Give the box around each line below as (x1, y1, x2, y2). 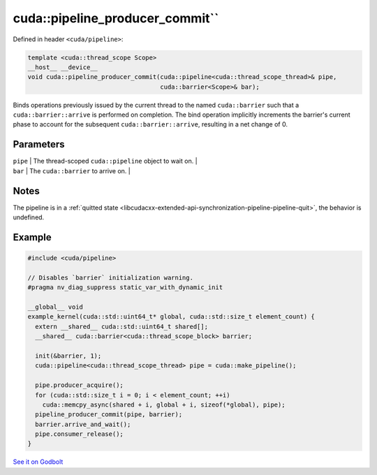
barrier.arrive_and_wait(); (35, 420, 131, 428)
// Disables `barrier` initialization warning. (27, 273, 193, 282)
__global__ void (27, 303, 84, 311)
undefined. (13, 213, 45, 221)
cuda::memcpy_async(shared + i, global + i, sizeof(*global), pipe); (42, 400, 286, 409)
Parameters (13, 138, 65, 150)
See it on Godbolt (13, 458, 64, 466)
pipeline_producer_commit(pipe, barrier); (35, 411, 183, 418)
